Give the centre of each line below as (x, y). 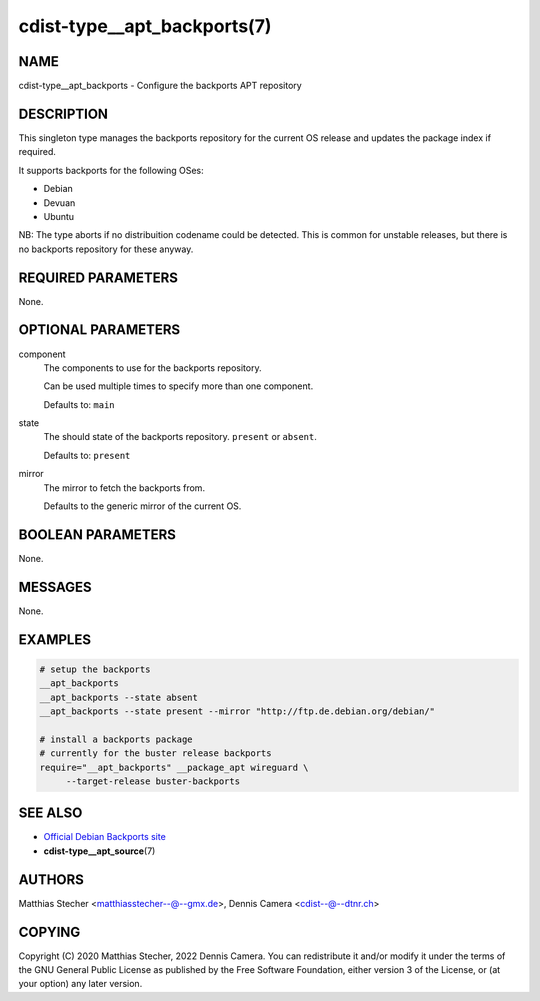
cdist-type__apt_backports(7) (145, 26)
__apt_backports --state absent (119, 697)
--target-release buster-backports (152, 781)
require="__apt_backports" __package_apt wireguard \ (174, 767)
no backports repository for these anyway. (106, 249)
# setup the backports (95, 669)
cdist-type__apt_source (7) (99, 851)
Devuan (59, 202)
